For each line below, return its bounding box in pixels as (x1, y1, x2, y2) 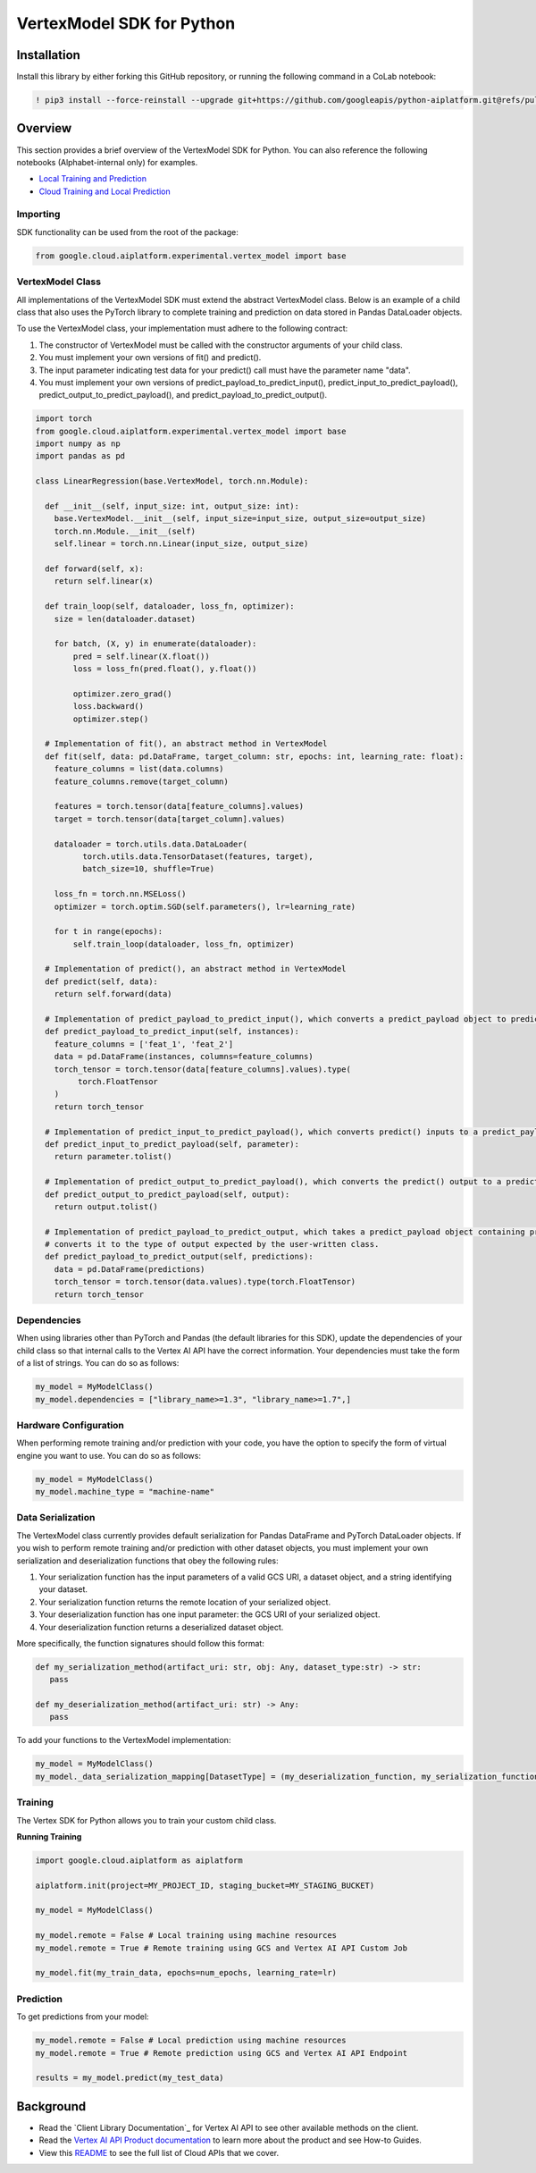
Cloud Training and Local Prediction (38, 186, 172, 197)
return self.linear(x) (54, 577, 154, 586)
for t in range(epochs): (54, 926, 163, 937)
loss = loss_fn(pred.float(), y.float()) (72, 664, 257, 674)
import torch (35, 414, 93, 424)
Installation (16, 47, 80, 63)
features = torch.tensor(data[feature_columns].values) (54, 801, 305, 812)
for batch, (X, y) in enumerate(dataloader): (54, 639, 257, 649)
